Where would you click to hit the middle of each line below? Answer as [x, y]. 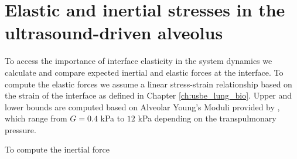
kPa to [112, 118]
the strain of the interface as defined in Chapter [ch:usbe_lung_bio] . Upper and [148, 95]
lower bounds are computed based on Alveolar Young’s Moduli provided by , [142, 106]
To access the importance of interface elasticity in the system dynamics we [139, 61]
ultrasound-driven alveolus [114, 33]
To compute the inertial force [57, 149]
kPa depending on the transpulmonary [207, 118]
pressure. [21, 129]
